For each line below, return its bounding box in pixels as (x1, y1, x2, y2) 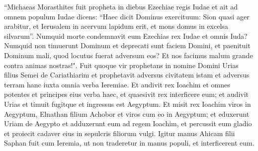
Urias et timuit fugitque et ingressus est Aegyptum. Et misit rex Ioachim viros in (4, 98, 251, 109)
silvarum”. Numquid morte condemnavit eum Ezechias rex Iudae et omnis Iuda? (4, 30, 248, 41)
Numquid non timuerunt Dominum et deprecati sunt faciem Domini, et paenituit (4, 40, 251, 51)
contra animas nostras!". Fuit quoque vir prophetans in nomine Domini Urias (4, 60, 239, 70)
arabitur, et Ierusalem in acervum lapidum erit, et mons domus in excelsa (4, 21, 228, 31)
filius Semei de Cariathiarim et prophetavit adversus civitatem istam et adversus (4, 70, 250, 80)
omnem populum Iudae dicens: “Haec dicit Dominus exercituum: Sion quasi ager (4, 11, 250, 21)
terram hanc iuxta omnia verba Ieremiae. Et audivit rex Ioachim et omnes (4, 79, 230, 89)
